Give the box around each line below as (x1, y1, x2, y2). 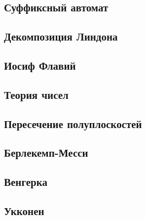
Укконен (4, 203, 44, 218)
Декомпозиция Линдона (4, 29, 118, 44)
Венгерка (4, 174, 47, 189)
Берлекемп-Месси (4, 145, 88, 160)
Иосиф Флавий (4, 57, 76, 73)
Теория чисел (4, 87, 69, 102)
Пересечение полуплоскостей (4, 116, 142, 131)
